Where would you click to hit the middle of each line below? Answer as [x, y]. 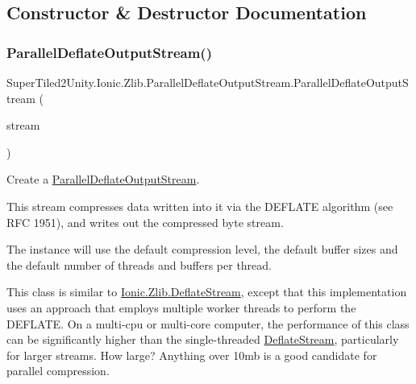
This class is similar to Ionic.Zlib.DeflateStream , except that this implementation [207, 292]
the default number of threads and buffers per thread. [139, 264]
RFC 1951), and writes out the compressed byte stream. [145, 222]
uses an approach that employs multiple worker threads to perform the [181, 307]
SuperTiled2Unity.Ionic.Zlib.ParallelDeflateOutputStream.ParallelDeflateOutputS [208, 82]
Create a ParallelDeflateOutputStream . [103, 179]
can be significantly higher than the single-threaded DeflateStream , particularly [203, 339]
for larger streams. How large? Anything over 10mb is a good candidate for [192, 355]
